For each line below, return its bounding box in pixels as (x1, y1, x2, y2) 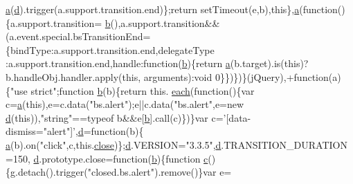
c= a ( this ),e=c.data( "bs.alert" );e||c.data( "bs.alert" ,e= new (6, 97, 244, 111)
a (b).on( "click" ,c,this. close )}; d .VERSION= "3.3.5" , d (6, 137, 221, 151)
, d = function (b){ (75, 124, 144, 138)
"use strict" (10, 83, 57, 98)
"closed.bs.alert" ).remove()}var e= (87, 165, 232, 179)
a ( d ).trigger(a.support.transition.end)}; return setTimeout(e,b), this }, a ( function (6, 2, 338, 16)
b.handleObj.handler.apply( (6, 69, 123, 84)
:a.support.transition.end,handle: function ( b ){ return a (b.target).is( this (6, 56, 300, 71)
